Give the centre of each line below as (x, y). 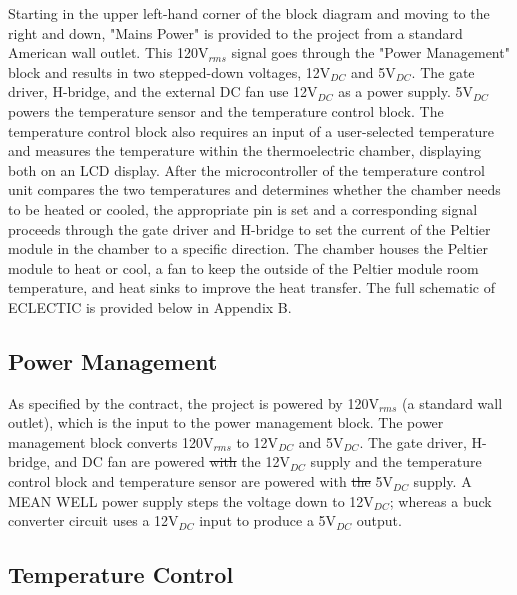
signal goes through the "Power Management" (370, 52)
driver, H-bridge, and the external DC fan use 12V (163, 91)
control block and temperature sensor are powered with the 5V (201, 481)
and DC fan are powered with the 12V (172, 461)
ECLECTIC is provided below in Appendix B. (150, 306)
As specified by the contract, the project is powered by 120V (193, 402)
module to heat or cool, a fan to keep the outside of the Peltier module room (243, 267)
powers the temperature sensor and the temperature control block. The (226, 110)
